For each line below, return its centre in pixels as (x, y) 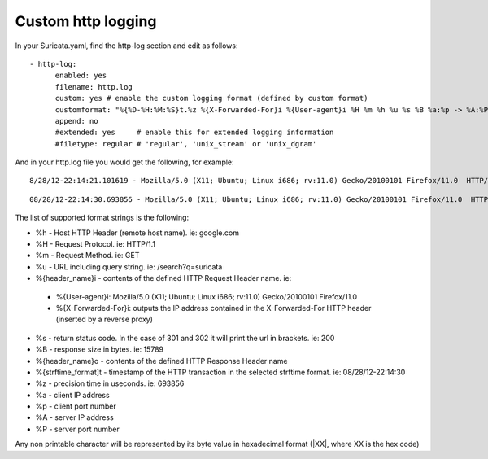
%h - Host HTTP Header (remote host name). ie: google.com (137, 233)
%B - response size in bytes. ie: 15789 (100, 349)
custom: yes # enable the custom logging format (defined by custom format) (211, 98)
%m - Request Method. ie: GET (87, 256)
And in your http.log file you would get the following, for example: (125, 162)
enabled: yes (81, 76)
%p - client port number (76, 406)
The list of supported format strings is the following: (102, 218)
